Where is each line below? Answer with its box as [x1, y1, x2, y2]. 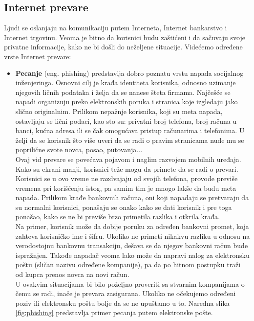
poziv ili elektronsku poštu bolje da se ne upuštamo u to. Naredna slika [15, 298, 230, 308]
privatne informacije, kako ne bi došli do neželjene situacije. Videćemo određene [4, 42, 243, 52]
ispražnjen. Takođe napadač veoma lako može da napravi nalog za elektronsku [15, 250, 250, 260]
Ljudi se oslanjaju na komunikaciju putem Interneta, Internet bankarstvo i [4, 23, 227, 33]
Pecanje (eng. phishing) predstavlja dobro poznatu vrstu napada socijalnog [15, 68, 244, 78]
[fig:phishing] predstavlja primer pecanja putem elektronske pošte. [15, 307, 213, 318]
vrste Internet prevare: [4, 51, 71, 61]
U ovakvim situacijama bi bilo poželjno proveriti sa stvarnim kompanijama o [15, 278, 245, 289]
